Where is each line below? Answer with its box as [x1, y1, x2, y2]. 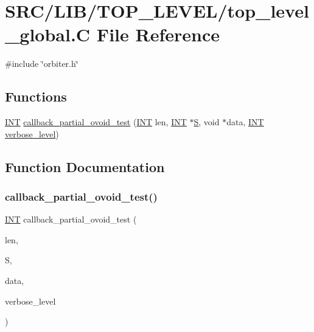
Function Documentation [5, 157, 165, 176]
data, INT [226, 116, 264, 128]
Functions [5, 87, 67, 106]
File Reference [96, 22, 220, 47]
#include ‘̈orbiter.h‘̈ [5, 57, 78, 70]
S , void [194, 116, 220, 128]
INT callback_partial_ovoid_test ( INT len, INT [5, 116, 187, 128]
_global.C [5, 22, 91, 47]
